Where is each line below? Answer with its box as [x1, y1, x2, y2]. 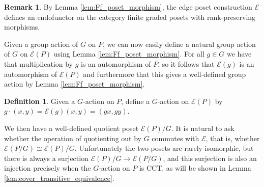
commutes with [152, 132, 199, 143]
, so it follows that [158, 58, 215, 69]
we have [227, 48, 252, 59]
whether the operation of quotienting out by [4, 132, 142, 143]
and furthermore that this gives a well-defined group [83, 68, 246, 79]
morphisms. [4, 21, 40, 32]
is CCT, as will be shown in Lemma [139, 163, 251, 173]
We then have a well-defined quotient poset [4, 122, 139, 133]
